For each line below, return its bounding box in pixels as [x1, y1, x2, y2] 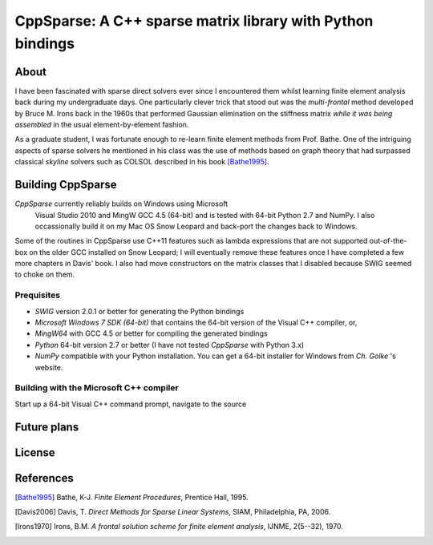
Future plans [14, 420, 79, 434]
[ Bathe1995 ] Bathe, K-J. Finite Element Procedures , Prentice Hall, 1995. [14, 492, 249, 502]
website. [34, 362, 63, 372]
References [14, 471, 74, 485]
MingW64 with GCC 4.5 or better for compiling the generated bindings [34, 329, 268, 338]
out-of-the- [369, 236, 407, 246]
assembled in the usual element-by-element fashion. [14, 120, 189, 130]
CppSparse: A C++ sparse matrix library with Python [14, 12, 374, 30]
